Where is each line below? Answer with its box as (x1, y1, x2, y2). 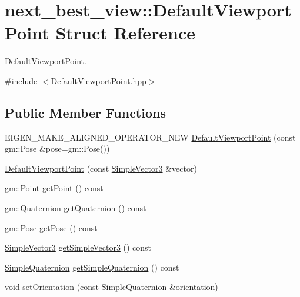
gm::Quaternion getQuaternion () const (5, 202, 146, 214)
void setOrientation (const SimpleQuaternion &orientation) (5, 281, 218, 293)
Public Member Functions (5, 103, 166, 121)
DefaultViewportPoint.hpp (51, 74, 146, 86)
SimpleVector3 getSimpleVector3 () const (5, 241, 152, 253)
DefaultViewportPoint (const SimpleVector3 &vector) (5, 162, 197, 174)
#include (5, 74, 38, 86)
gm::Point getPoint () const (5, 182, 104, 194)
